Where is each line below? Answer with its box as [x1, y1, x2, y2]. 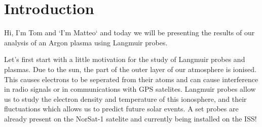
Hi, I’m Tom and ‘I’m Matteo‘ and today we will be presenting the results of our [4, 27, 255, 38]
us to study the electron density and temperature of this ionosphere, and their [4, 93, 247, 104]
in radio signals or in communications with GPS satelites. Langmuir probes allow [4, 84, 256, 94]
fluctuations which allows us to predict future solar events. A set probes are [4, 103, 239, 114]
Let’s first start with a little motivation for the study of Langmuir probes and [4, 54, 245, 65]
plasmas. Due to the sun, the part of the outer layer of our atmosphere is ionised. [4, 63, 256, 74]
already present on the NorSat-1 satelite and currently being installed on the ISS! [4, 113, 257, 123]
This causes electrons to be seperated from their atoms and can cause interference [4, 74, 258, 84]
